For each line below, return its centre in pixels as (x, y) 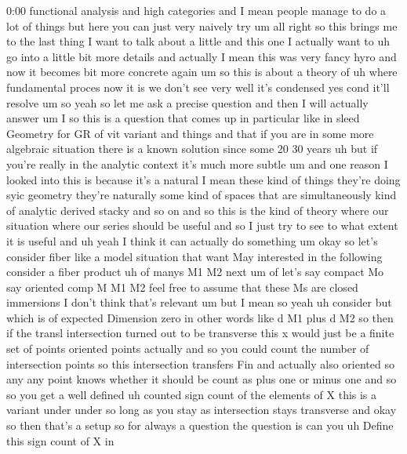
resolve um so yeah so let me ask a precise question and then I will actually (187, 102)
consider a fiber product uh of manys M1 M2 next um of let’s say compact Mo (195, 272)
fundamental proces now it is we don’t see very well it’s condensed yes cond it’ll (198, 87)
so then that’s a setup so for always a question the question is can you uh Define (200, 425)
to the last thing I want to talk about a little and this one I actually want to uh (198, 41)
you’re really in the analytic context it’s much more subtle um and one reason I (197, 163)
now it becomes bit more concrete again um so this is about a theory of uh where (202, 72)
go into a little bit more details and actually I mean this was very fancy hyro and (202, 56)
